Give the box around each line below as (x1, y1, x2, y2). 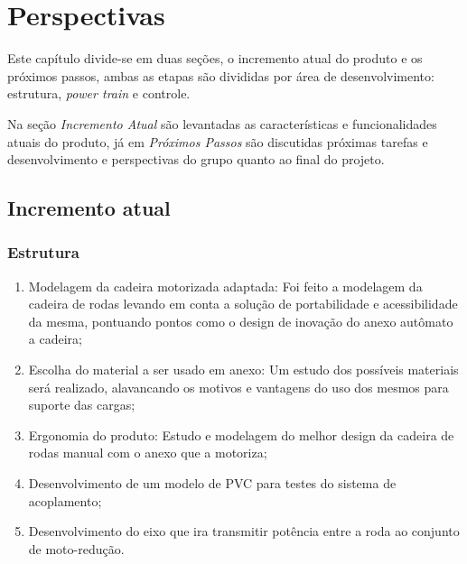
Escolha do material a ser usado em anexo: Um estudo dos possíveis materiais (28, 360, 459, 379)
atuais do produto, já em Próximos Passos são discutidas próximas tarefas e (7, 132, 428, 151)
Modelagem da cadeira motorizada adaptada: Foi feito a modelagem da (28, 276, 423, 295)
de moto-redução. (28, 539, 125, 558)
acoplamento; (28, 491, 102, 510)
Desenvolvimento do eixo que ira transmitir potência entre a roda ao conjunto (28, 522, 460, 541)
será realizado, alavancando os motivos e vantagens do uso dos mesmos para (28, 377, 449, 396)
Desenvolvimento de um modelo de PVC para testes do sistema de (28, 474, 397, 493)
